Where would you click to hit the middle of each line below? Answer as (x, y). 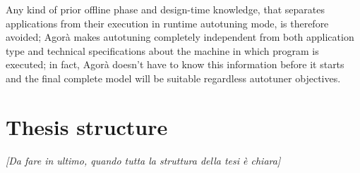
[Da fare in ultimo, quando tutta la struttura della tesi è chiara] (143, 160)
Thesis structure (87, 126)
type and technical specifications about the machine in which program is (162, 50)
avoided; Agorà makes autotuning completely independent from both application (180, 37)
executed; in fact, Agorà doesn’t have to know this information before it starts (175, 64)
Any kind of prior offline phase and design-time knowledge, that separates (165, 9)
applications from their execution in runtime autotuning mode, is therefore (167, 23)
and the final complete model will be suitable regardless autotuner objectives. (173, 78)
